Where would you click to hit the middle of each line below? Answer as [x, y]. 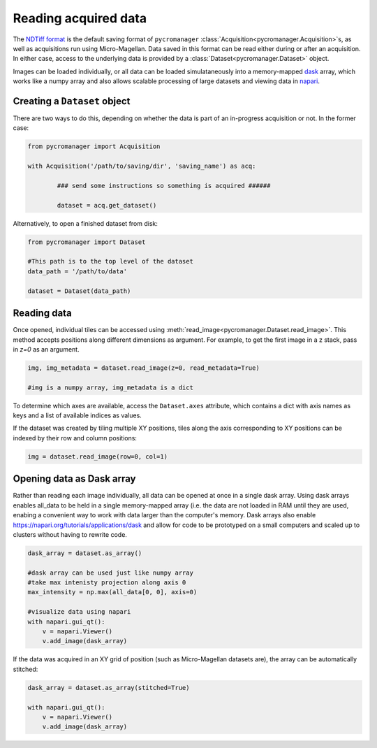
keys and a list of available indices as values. [77, 415]
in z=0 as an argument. [46, 349]
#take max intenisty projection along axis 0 [107, 583]
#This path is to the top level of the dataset [110, 261]
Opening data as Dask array [74, 479]
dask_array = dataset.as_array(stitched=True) [109, 688]
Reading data [43, 314]
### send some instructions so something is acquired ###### [164, 186]
